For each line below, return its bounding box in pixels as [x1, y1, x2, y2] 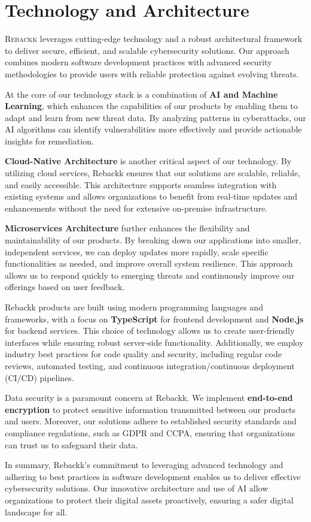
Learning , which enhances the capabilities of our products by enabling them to [5, 99, 298, 112]
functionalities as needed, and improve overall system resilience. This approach [5, 257, 293, 270]
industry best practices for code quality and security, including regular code [5, 348, 282, 360]
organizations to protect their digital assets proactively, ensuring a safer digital [5, 493, 294, 506]
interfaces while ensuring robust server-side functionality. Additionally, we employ [5, 336, 304, 348]
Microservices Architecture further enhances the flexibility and [5, 222, 250, 234]
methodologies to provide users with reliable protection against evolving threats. [5, 67, 299, 80]
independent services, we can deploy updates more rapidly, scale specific [5, 245, 269, 258]
